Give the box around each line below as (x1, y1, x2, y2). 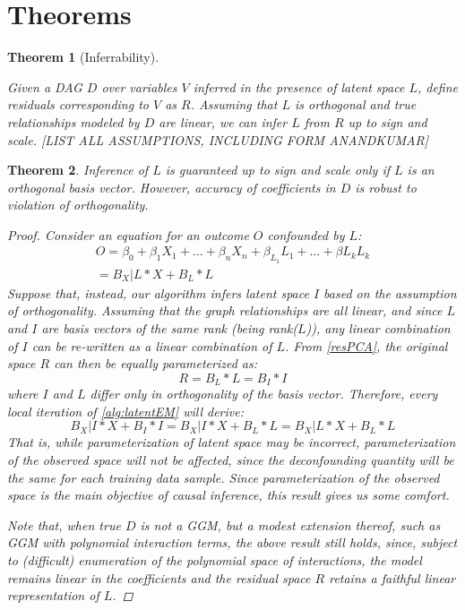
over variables (101, 77, 177, 96)
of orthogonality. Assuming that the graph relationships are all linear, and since (7, 301, 443, 320)
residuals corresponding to (7, 95, 149, 114)
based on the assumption (323, 283, 457, 302)
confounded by (267, 225, 345, 244)
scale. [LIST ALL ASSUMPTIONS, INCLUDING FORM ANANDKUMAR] (7, 130, 428, 149)
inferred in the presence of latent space (193, 77, 405, 96)
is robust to (355, 177, 417, 196)
